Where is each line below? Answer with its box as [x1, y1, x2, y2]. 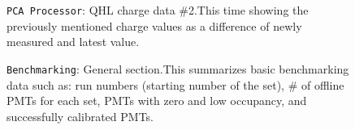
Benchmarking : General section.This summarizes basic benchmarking [6, 60, 349, 77]
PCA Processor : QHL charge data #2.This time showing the [6, 2, 309, 18]
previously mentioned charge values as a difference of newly [6, 17, 302, 34]
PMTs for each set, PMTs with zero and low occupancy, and [6, 92, 307, 109]
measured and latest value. [6, 33, 140, 50]
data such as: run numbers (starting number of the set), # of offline [6, 76, 344, 93]
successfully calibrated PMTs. [6, 107, 154, 124]
